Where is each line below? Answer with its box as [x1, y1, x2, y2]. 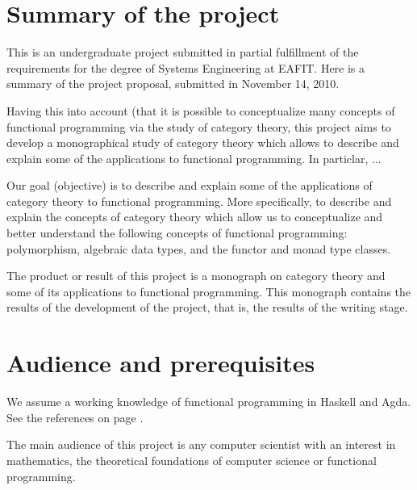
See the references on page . [6, 408, 144, 425]
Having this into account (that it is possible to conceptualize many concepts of [6, 102, 395, 119]
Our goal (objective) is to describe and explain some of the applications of [6, 177, 373, 194]
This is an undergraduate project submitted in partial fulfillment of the [6, 44, 359, 61]
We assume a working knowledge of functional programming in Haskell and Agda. [6, 393, 411, 410]
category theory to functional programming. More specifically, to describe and [6, 192, 392, 209]
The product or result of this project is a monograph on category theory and [6, 267, 386, 284]
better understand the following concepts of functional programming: [6, 224, 348, 241]
